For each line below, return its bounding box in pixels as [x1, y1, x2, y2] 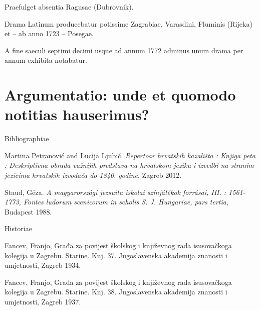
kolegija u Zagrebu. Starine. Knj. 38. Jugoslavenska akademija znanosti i [5, 286, 227, 297]
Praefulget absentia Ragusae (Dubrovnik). [5, 2, 134, 12]
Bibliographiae [5, 133, 49, 144]
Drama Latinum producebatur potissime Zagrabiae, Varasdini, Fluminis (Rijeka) [5, 18, 252, 29]
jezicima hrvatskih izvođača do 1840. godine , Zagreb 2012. [5, 170, 182, 180]
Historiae [5, 223, 32, 234]
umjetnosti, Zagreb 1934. [5, 260, 81, 270]
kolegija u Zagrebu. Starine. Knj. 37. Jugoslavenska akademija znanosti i [5, 250, 227, 260]
